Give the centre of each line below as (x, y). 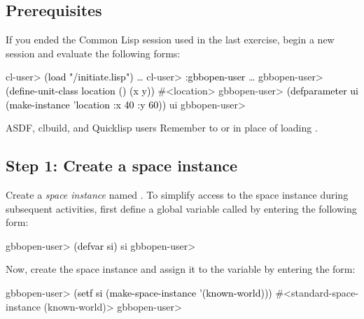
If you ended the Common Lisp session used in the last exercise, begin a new (170, 40)
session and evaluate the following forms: (93, 53)
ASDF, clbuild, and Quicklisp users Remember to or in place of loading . (162, 128)
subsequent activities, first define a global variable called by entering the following (181, 208)
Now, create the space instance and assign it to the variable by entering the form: (181, 269)
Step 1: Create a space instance (122, 165)
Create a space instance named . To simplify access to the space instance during (177, 194)
